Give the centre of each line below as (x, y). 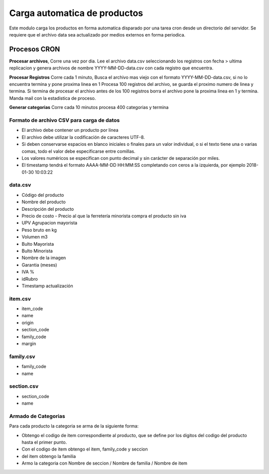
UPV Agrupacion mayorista (49, 223)
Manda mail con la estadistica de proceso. (53, 98)
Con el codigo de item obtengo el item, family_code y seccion (85, 449)
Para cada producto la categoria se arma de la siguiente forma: (74, 426)
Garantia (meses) (39, 265)
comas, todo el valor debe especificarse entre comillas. (78, 151)
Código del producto (43, 195)
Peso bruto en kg (39, 230)
